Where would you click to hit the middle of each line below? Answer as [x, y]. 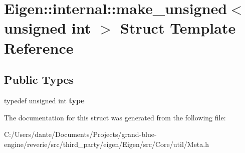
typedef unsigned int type [44, 100]
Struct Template [178, 28]
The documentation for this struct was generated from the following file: [115, 117]
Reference [39, 47]
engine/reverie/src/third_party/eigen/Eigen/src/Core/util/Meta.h [106, 144]
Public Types [39, 80]
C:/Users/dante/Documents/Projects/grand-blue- [80, 134]
